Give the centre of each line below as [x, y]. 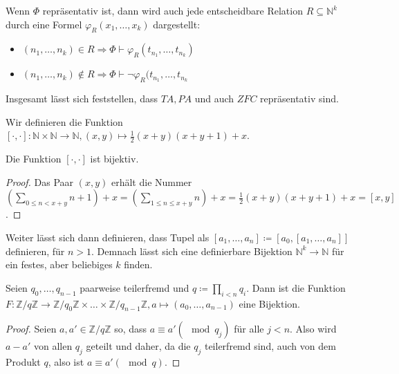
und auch [214, 99]
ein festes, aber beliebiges [59, 264]
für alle [249, 329]
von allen [53, 346]
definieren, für [35, 251]
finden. [138, 264]
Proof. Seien [31, 329]
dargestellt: [177, 24]
